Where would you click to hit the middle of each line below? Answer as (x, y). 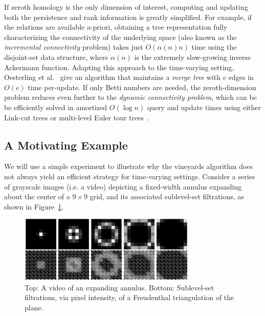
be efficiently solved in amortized (56, 107)
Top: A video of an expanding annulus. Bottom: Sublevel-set (119, 287)
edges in (241, 77)
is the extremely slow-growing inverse (193, 57)
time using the (214, 47)
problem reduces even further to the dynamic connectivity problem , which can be (130, 97)
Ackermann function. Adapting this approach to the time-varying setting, (119, 67)
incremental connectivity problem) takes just (74, 47)
